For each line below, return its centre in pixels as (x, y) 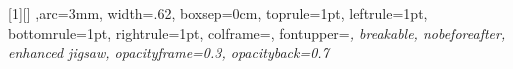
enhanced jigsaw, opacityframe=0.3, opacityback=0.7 (168, 52)
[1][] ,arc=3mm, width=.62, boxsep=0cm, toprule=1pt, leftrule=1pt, (218, 13)
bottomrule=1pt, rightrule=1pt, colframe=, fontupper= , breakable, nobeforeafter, (257, 32)
